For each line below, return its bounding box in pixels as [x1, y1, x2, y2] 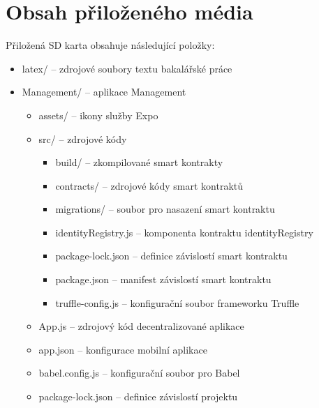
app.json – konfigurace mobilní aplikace [38, 342, 207, 356]
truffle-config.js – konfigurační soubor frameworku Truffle [55, 295, 299, 310]
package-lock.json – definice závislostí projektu [38, 389, 238, 404]
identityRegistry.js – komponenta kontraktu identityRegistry [55, 225, 313, 239]
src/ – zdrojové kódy [38, 131, 127, 146]
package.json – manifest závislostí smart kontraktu [55, 272, 272, 287]
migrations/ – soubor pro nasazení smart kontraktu [55, 202, 275, 216]
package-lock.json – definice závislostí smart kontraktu [55, 248, 288, 263]
